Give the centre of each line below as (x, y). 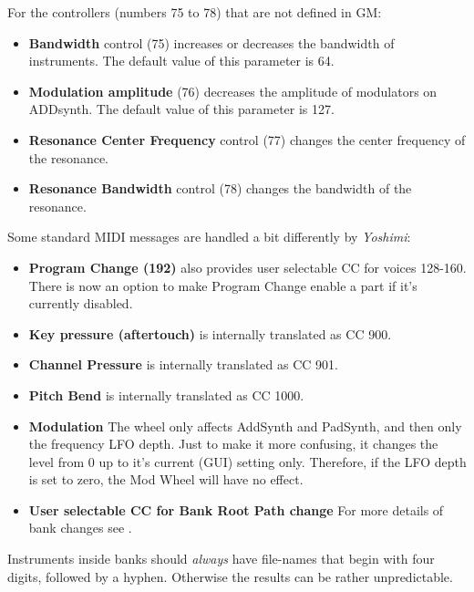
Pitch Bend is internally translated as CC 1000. (166, 395)
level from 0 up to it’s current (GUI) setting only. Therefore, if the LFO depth (247, 461)
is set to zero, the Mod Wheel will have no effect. (166, 479)
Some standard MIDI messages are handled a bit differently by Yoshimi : (209, 237)
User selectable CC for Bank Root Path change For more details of (236, 509)
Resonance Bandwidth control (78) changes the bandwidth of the (220, 188)
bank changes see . (80, 528)
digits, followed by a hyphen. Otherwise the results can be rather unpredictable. (230, 576)
